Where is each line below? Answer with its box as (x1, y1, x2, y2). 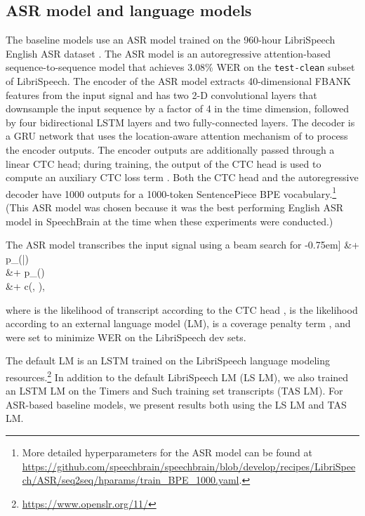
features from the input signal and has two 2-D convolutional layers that (6, 87, 317, 102)
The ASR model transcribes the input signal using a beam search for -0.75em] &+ (6, 237, 359, 252)
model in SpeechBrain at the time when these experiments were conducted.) (6, 213, 333, 228)
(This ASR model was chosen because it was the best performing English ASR (6, 200, 344, 215)
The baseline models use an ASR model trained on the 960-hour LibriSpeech (6, 32, 336, 47)
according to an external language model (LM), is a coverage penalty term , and (6, 316, 351, 331)
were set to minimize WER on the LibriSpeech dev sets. (6, 329, 246, 344)
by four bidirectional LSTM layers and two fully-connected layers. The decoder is (6, 114, 355, 129)
